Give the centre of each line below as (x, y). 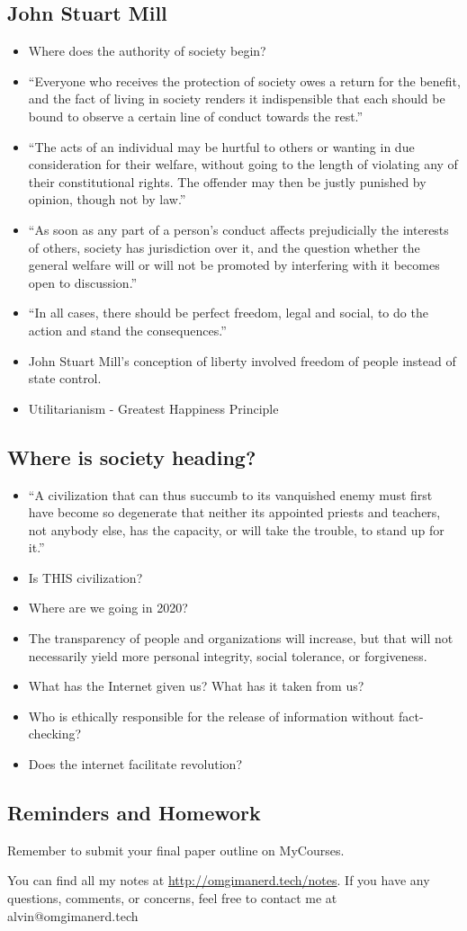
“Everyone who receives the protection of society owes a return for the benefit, (244, 81)
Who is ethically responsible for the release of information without (211, 716)
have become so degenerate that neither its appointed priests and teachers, (234, 512)
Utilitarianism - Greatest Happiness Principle (153, 408)
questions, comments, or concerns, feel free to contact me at (172, 898)
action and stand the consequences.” (127, 330)
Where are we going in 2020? (108, 608)
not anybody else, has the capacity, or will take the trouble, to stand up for (236, 529)
